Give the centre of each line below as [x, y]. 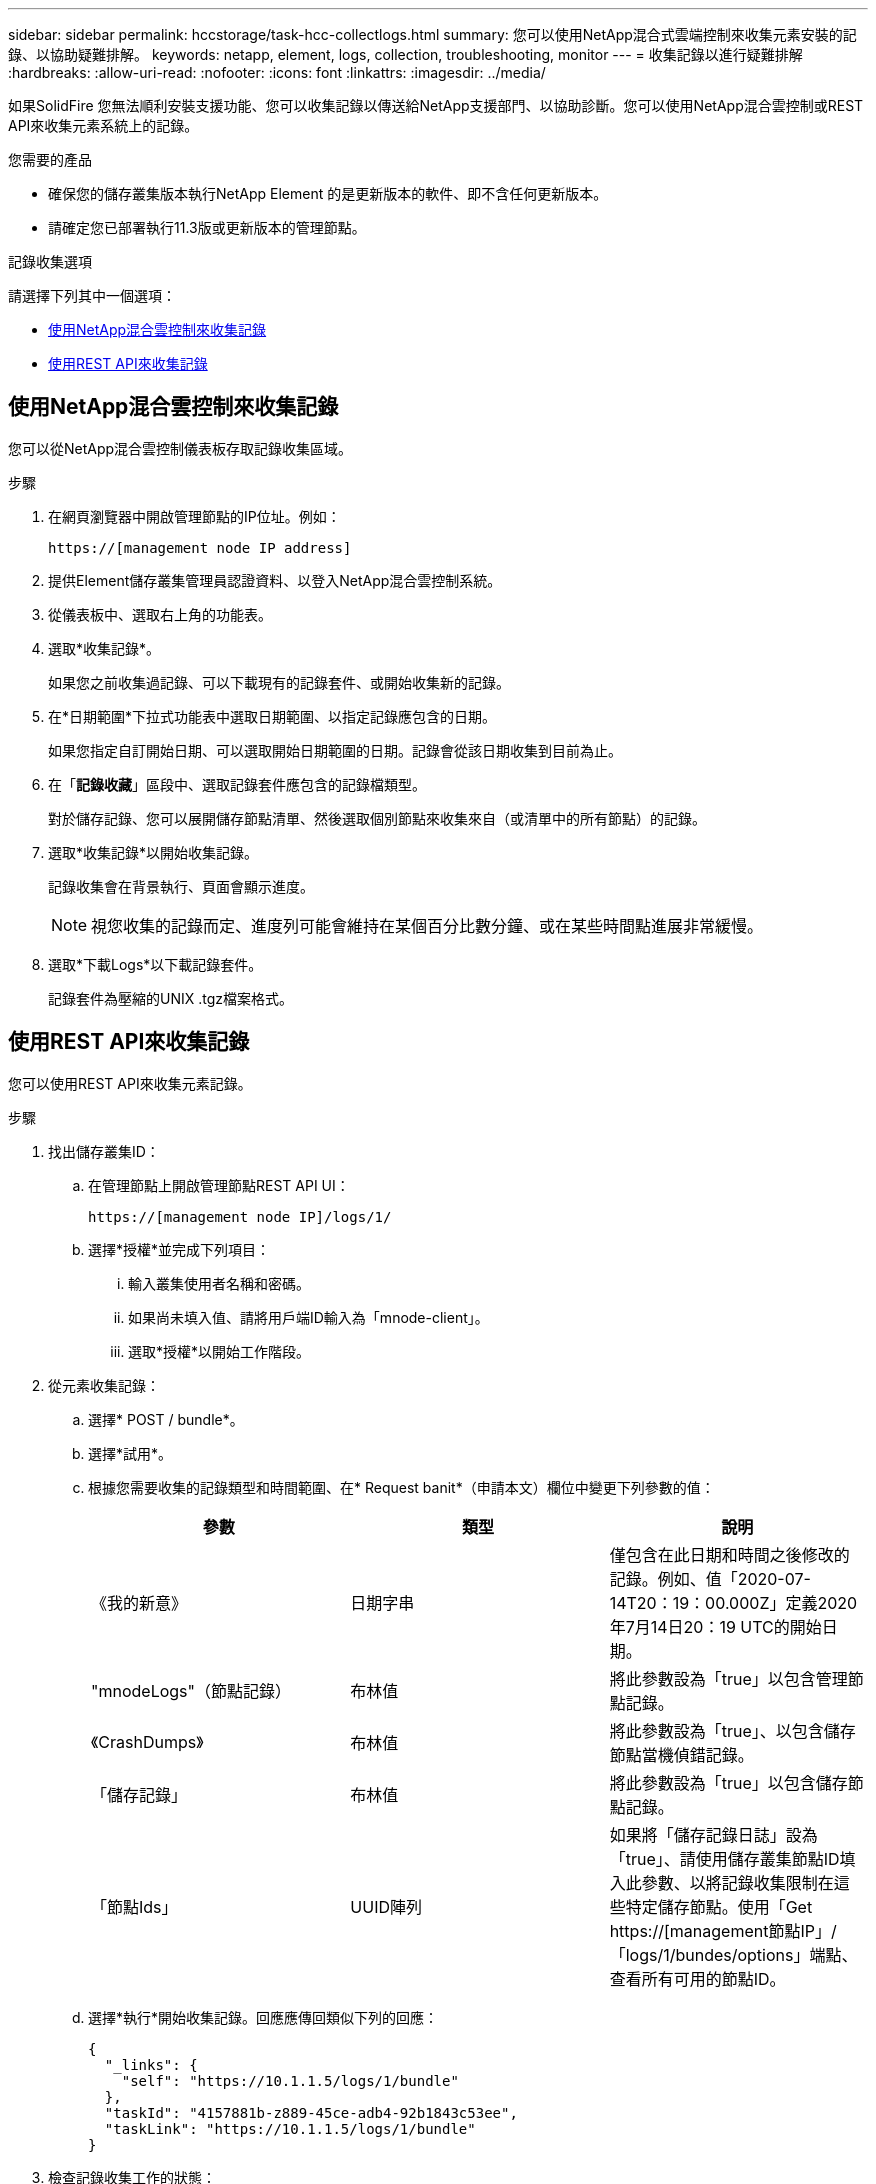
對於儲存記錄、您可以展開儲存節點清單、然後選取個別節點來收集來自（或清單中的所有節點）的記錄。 [377, 818]
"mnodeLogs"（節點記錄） [191, 1690]
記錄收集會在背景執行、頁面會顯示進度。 [181, 886]
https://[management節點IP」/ [723, 1930]
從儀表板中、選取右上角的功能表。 [160, 614]
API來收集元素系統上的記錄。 [103, 125]
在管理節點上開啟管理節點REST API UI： [219, 1185]
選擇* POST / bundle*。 [166, 1419]
